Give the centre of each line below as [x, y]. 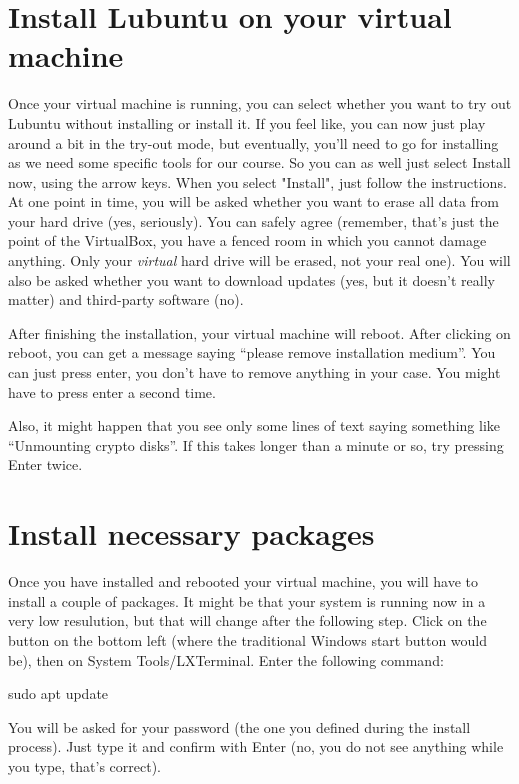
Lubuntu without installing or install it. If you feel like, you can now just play [247, 122]
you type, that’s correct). [84, 765]
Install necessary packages [191, 533]
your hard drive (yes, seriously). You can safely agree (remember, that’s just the [253, 220]
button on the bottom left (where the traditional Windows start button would [248, 639]
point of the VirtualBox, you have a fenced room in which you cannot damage [247, 240]
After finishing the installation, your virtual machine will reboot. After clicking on [259, 332]
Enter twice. [45, 464]
